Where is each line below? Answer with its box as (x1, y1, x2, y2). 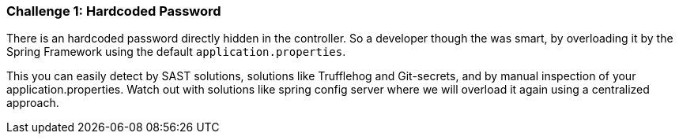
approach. (6, 96, 59, 110)
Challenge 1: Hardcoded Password (6, 3, 221, 19)
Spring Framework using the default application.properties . (6, 45, 346, 59)
